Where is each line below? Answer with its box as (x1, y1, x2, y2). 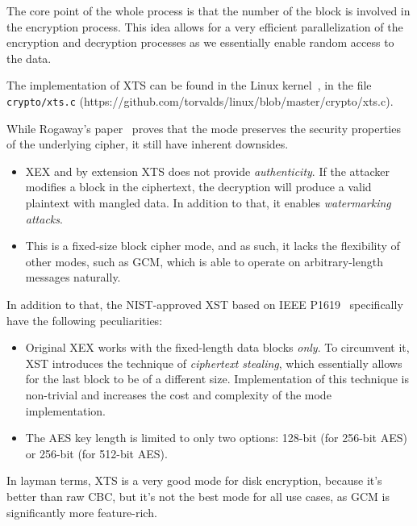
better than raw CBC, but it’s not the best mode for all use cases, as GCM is (6, 487, 390, 504)
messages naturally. (25, 269, 121, 286)
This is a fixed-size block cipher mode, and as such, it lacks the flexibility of (25, 237, 400, 254)
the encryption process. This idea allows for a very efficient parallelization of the (6, 18, 403, 35)
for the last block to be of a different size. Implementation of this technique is (25, 370, 409, 387)
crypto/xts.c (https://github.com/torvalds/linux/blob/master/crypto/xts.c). (6, 92, 394, 109)
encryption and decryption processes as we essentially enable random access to (6, 34, 394, 51)
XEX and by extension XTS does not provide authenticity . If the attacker (25, 162, 390, 179)
